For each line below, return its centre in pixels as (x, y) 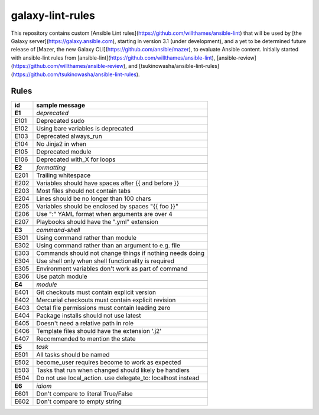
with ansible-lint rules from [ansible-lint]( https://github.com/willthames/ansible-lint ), (113, 58)
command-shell (58, 230)
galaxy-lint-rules (53, 15)
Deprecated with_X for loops (76, 159)
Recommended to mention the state (86, 339)
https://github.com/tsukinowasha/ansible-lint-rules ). (76, 74)
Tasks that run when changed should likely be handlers (113, 370)
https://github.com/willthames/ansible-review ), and (75, 66)
